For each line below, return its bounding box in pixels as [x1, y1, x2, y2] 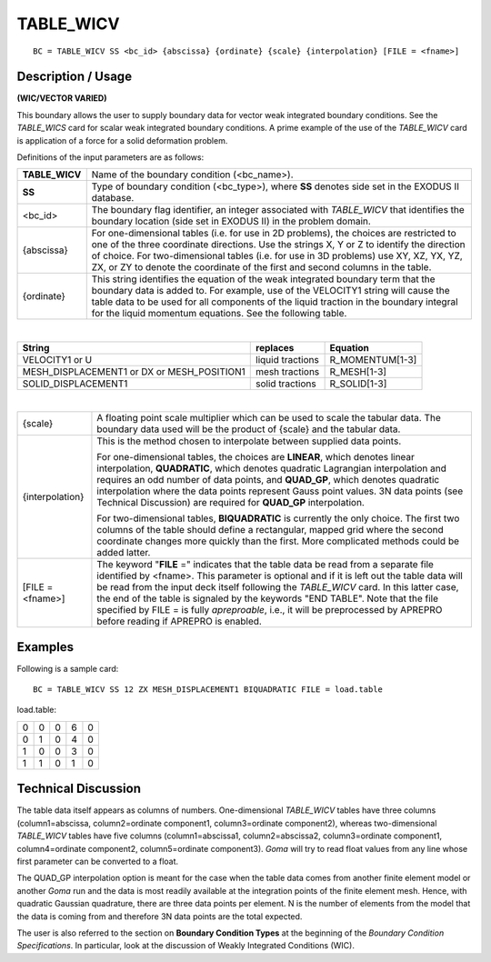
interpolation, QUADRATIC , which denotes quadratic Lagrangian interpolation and [96, 462, 447, 475]
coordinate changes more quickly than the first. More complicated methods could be [96, 535, 459, 547]
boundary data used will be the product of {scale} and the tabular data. [96, 423, 401, 436]
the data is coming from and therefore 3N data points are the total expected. [16, 910, 303, 922]
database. [91, 192, 135, 205]
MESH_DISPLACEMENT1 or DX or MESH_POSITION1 [22, 365, 245, 377]
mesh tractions [256, 365, 320, 377]
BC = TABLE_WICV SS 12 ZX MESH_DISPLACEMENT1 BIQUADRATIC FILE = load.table [33, 685, 384, 695]
